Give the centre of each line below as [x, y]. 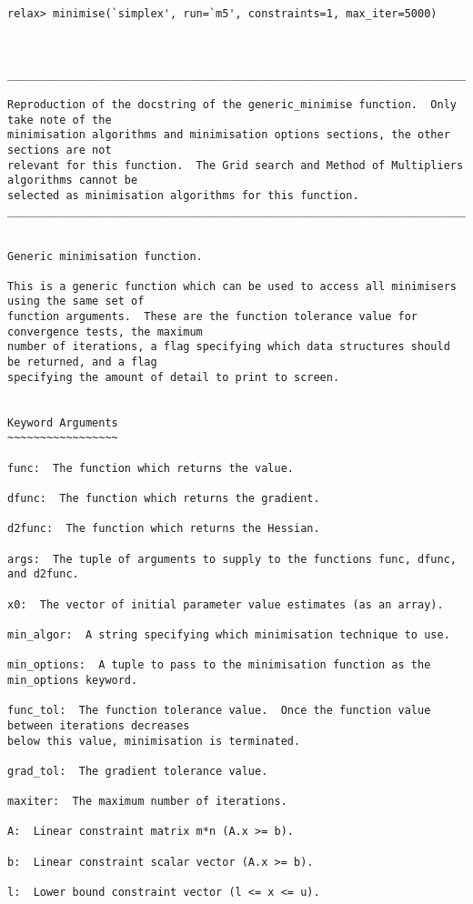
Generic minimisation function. [105, 256]
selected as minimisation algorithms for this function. [183, 195]
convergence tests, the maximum [105, 331]
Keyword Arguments [63, 422]
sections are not [60, 150]
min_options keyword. [73, 680]
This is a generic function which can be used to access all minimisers [232, 286]
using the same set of [76, 301]
